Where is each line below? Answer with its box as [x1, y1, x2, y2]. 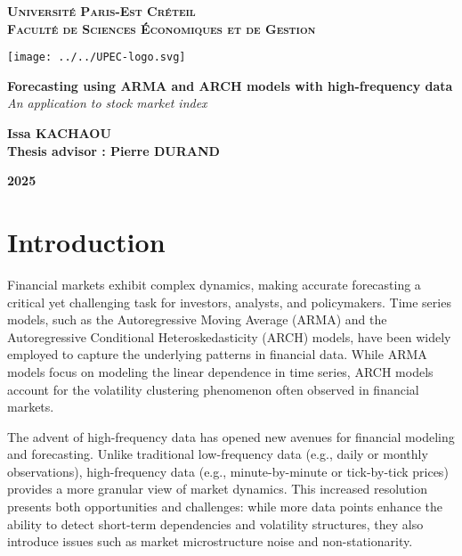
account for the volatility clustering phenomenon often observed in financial [7, 380, 419, 398]
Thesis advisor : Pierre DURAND [7, 141, 220, 159]
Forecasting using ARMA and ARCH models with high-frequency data [7, 76, 453, 94]
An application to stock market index [7, 94, 207, 112]
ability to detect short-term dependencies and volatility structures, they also [7, 514, 424, 533]
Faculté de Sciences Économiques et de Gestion [7, 19, 316, 37]
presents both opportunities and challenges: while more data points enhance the [7, 497, 442, 516]
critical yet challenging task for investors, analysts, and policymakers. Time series [7, 292, 451, 311]
